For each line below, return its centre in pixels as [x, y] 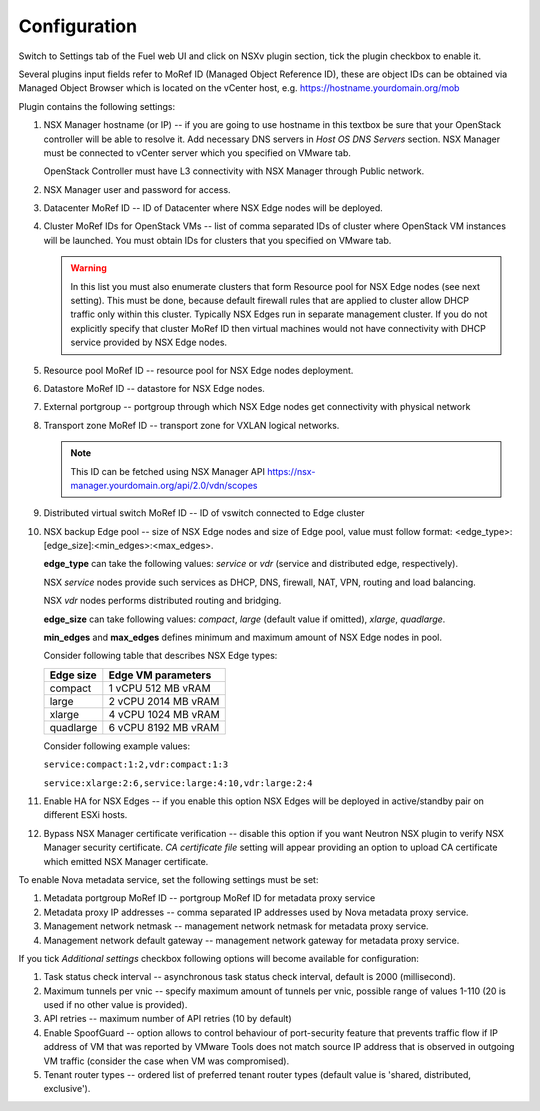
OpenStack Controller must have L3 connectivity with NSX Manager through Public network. [234, 171]
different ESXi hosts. [85, 815]
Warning [88, 268]
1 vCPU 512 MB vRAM [159, 688]
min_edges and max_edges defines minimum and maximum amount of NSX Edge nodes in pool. [243, 637]
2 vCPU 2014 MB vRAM [164, 701]
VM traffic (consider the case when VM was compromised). [166, 1061]
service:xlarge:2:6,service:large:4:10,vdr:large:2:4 [178, 783]
